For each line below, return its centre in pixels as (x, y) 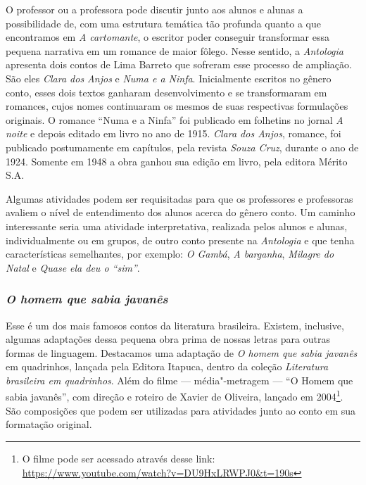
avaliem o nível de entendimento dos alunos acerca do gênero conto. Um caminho (181, 212)
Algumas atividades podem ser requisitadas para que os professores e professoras (179, 198)
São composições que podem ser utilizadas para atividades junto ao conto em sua (181, 410)
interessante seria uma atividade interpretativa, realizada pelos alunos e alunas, (177, 226)
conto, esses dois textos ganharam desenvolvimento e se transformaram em (166, 92)
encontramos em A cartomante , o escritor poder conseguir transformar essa (168, 37)
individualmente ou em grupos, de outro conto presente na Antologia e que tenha (180, 240)
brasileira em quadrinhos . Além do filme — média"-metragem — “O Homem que (179, 380)
